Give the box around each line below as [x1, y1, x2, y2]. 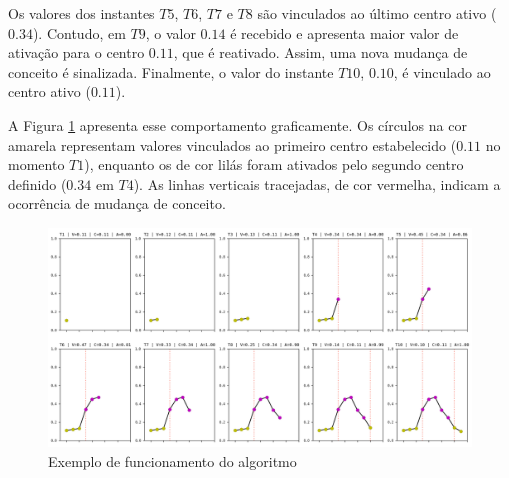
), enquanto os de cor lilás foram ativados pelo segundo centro [84, 154, 464, 175]
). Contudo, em [32, 22, 126, 43]
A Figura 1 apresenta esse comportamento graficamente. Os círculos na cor [8, 114, 467, 135]
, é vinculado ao [393, 61, 491, 82]
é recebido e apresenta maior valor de [230, 22, 459, 43]
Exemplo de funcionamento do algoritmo [48, 450, 297, 471]
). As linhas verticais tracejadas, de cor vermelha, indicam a [133, 173, 501, 194]
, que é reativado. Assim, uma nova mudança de [173, 42, 468, 63]
